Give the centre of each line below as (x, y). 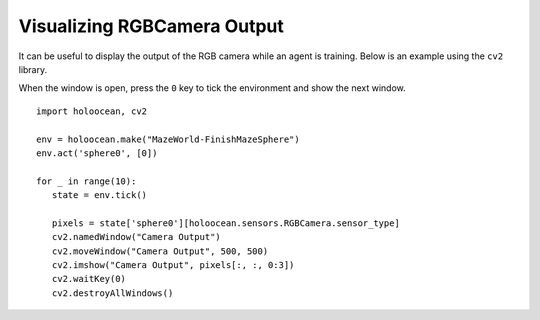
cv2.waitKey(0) (89, 279)
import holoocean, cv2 (92, 111)
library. (33, 69)
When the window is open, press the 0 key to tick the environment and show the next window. (212, 88)
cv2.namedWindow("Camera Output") (136, 237)
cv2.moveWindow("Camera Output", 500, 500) (160, 251)
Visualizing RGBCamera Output (151, 26)
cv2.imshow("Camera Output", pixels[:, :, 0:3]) (173, 265)
